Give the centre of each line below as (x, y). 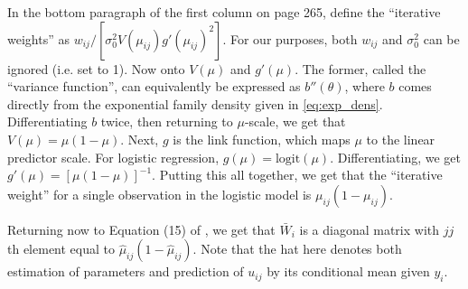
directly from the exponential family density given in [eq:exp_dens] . (195, 103)
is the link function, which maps (262, 139)
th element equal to (61, 249)
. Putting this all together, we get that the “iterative (297, 175)
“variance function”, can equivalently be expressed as (154, 86)
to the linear (401, 139)
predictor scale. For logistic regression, (113, 157)
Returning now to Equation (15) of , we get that (141, 229)
